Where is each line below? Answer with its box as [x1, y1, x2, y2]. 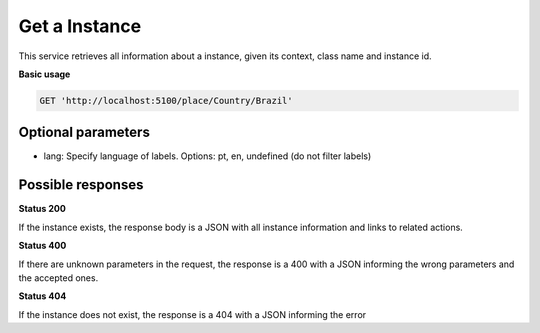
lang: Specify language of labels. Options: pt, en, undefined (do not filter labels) [43, 150, 372, 162]
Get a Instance [18, 15, 142, 37]
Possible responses [18, 176, 144, 194]
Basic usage [18, 68, 71, 80]
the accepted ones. [18, 271, 99, 284]
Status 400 [18, 240, 67, 252]
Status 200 [18, 203, 67, 215]
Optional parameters [18, 124, 150, 141]
